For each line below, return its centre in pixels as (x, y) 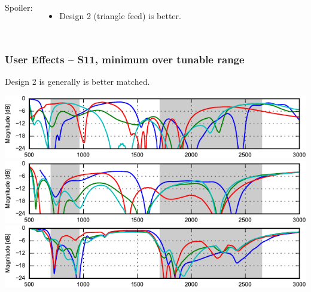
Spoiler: (19, 7)
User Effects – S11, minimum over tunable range (125, 59)
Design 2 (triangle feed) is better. (120, 16)
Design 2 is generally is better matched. (77, 81)
